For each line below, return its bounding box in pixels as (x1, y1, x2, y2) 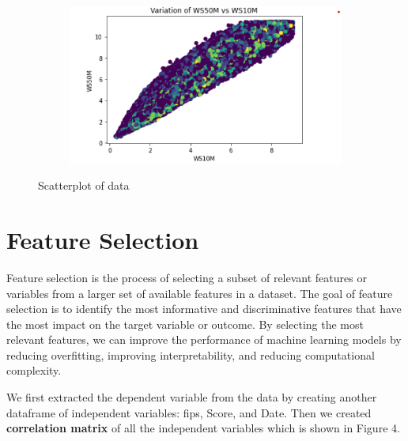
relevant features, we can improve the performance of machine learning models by (6, 331, 402, 348)
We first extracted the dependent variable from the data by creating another (6, 389, 377, 405)
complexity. (6, 362, 62, 379)
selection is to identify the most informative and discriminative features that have (6, 300, 402, 317)
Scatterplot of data (38, 177, 130, 194)
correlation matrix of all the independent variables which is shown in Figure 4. (6, 420, 400, 436)
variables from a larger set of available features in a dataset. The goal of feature (6, 285, 393, 301)
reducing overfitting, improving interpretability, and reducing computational (6, 346, 375, 363)
